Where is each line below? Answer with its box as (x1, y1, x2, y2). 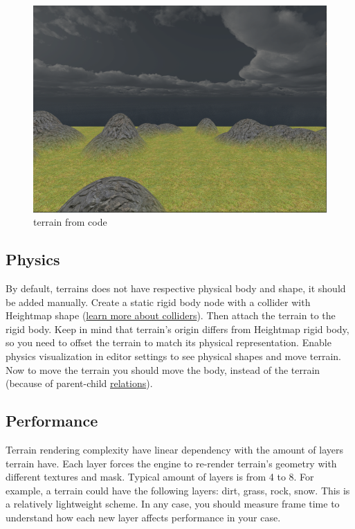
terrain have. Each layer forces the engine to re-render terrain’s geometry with (6, 456, 337, 470)
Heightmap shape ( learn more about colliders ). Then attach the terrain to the (6, 308, 336, 323)
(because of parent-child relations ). (6, 376, 153, 391)
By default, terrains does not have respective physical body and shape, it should (6, 281, 346, 296)
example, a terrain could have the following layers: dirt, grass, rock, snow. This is (6, 483, 350, 497)
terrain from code (33, 215, 107, 229)
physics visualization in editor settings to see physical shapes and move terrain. (6, 349, 341, 363)
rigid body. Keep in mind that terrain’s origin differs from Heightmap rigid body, (6, 321, 349, 336)
